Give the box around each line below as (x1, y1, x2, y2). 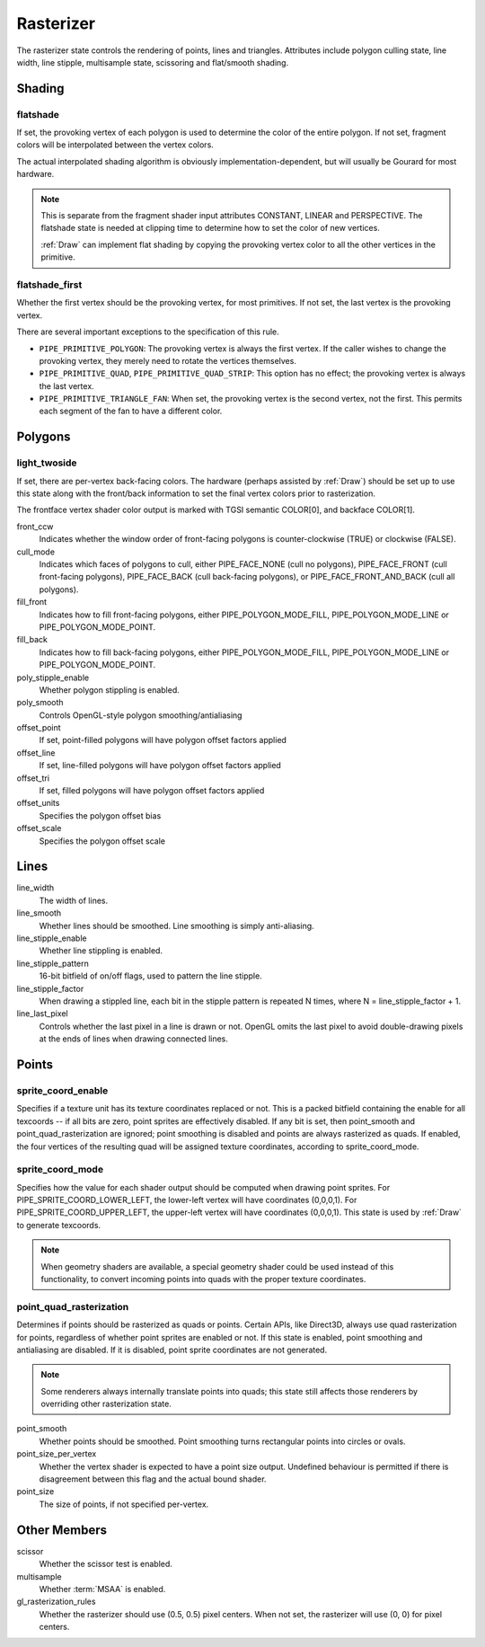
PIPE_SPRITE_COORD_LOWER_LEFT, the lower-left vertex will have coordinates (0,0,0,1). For (16, 1195, 357, 1206)
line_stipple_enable (16, 933, 87, 943)
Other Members (16, 1522, 108, 1537)
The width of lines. (39, 895, 108, 906)
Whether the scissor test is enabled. (39, 1559, 172, 1570)
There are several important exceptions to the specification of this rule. (16, 326, 280, 337)
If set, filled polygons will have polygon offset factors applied (39, 785, 265, 796)
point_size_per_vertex (16, 1448, 97, 1459)
